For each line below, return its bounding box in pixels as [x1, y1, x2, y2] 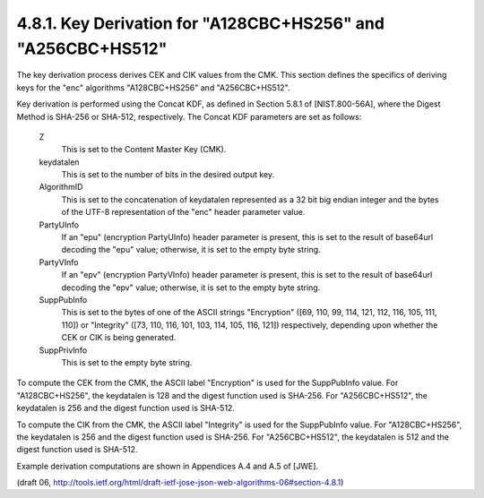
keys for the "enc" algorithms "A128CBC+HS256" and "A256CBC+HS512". [16, 82, 290, 93]
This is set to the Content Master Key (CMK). [61, 144, 227, 155]
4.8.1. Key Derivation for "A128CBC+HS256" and [16, 13, 385, 33]
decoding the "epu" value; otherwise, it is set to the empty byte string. [61, 245, 322, 255]
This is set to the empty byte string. [61, 356, 193, 367]
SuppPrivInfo [39, 345, 88, 356]
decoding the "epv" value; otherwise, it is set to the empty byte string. [61, 282, 321, 293]
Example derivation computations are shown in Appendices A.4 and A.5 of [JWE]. [16, 460, 318, 471]
